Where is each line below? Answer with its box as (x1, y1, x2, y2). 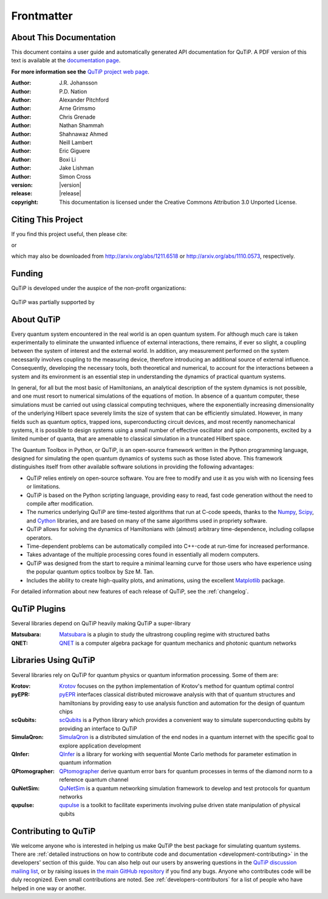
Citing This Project (11, 214, 83, 224)
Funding (11, 268, 44, 279)
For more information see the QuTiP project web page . (11, 68, 150, 75)
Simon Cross (59, 173, 91, 180)
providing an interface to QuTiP (59, 724, 137, 732)
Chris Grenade (59, 113, 96, 120)
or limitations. (26, 483, 61, 490)
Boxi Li (59, 156, 76, 163)
